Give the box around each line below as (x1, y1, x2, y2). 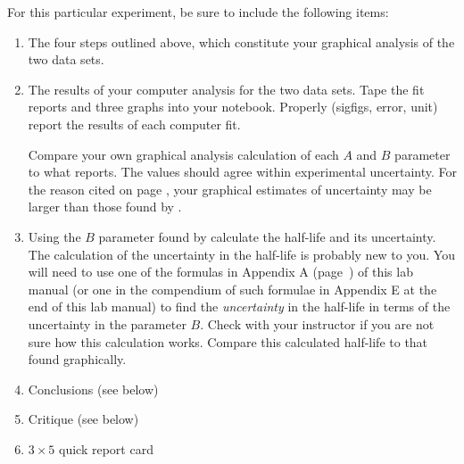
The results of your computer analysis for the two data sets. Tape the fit (28, 79, 425, 98)
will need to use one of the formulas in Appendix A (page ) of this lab (28, 262, 413, 281)
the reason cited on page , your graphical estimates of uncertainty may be (28, 179, 432, 198)
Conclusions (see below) (28, 379, 159, 398)
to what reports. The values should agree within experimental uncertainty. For (28, 162, 457, 181)
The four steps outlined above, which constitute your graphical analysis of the (28, 32, 455, 51)
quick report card (59, 439, 153, 458)
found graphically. (28, 350, 127, 369)
